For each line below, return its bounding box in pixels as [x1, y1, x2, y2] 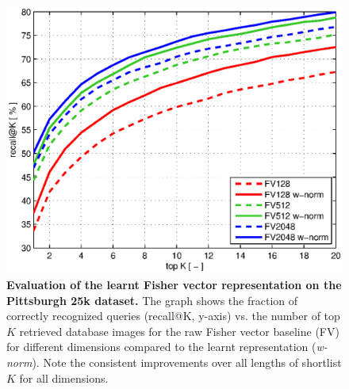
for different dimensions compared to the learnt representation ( [6, 338, 316, 355]
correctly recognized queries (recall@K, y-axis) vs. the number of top [6, 307, 340, 324]
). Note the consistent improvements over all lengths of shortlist [32, 354, 342, 371]
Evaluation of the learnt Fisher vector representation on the [6, 276, 342, 293]
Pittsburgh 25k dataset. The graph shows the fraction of [6, 292, 298, 308]
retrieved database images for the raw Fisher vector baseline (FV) [19, 322, 339, 339]
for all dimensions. [19, 369, 109, 386]
